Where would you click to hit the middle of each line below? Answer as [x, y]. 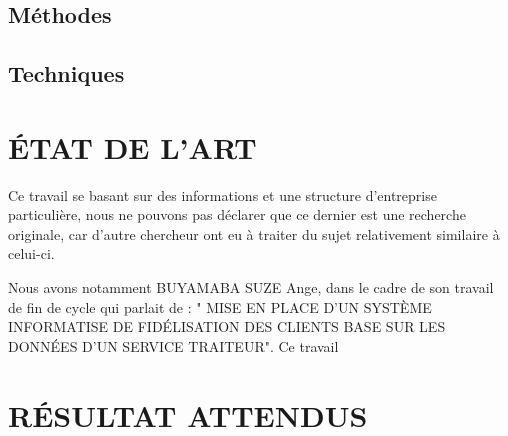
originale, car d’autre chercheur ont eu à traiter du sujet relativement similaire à [254, 233]
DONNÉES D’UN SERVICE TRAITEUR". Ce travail [173, 345]
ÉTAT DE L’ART [132, 146]
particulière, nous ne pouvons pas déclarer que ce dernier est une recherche [237, 214]
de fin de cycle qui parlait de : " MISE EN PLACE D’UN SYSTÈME [220, 306]
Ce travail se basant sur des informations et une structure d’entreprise [222, 194]
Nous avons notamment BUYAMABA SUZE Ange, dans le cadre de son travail [251, 287]
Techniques [66, 73]
